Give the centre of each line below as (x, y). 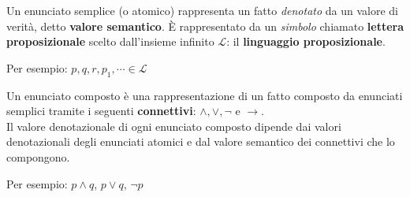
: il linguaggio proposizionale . (306, 41)
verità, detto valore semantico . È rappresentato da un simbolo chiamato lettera (205, 26)
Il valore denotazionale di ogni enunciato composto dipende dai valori (174, 126)
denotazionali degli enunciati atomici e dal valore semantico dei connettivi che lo (201, 141)
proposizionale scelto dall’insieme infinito (110, 41)
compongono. (38, 156)
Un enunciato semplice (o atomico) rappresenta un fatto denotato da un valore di (203, 10)
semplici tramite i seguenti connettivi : (101, 111)
